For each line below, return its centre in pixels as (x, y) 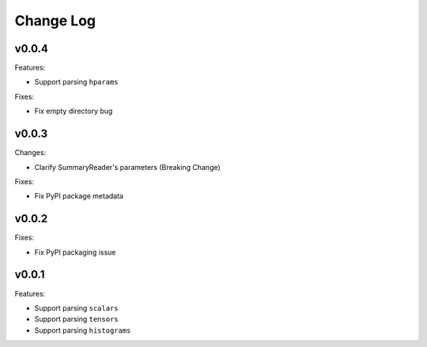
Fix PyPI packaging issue (75, 252)
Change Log (55, 21)
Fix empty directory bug (74, 111)
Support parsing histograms (83, 330)
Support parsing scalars (76, 307)
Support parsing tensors (76, 319)
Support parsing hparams (76, 82)
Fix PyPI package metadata (79, 196)
